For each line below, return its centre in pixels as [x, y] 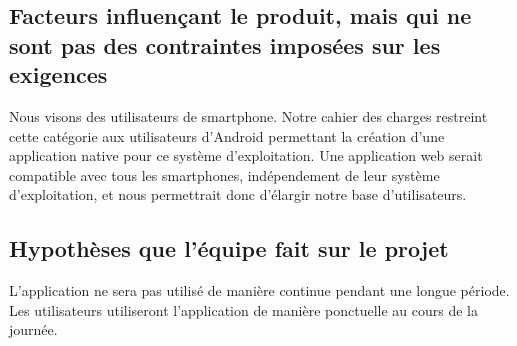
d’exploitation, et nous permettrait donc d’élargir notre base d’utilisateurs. [238, 194]
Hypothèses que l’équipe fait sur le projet [229, 248]
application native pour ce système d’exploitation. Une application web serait [246, 155]
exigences [58, 74]
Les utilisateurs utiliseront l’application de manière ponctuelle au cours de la [243, 309]
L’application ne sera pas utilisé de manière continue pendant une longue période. [259, 290]
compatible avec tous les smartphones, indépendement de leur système [224, 174]
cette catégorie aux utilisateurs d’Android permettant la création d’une [227, 135]
